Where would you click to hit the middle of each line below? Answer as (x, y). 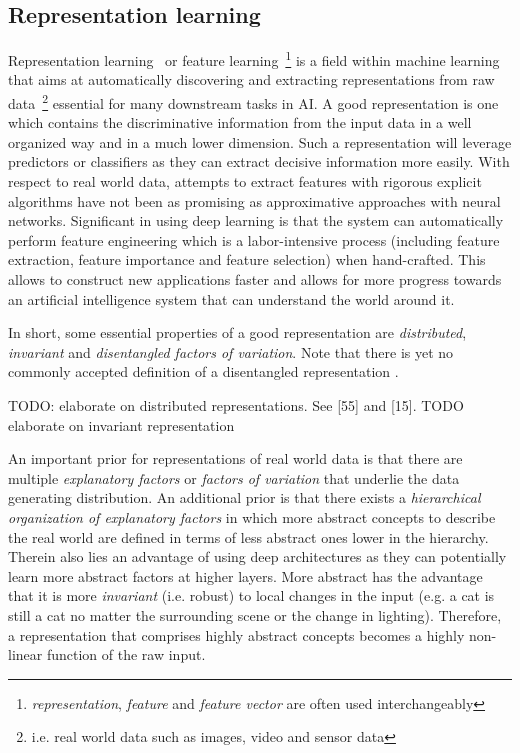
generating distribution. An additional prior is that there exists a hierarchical (244, 497)
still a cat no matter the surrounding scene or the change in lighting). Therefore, (255, 614)
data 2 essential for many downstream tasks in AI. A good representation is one (253, 101)
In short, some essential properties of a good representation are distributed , (237, 332)
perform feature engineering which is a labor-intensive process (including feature (254, 239)
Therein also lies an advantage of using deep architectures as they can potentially (257, 556)
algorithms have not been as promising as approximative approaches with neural (254, 200)
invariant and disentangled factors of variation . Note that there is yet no (231, 351)
